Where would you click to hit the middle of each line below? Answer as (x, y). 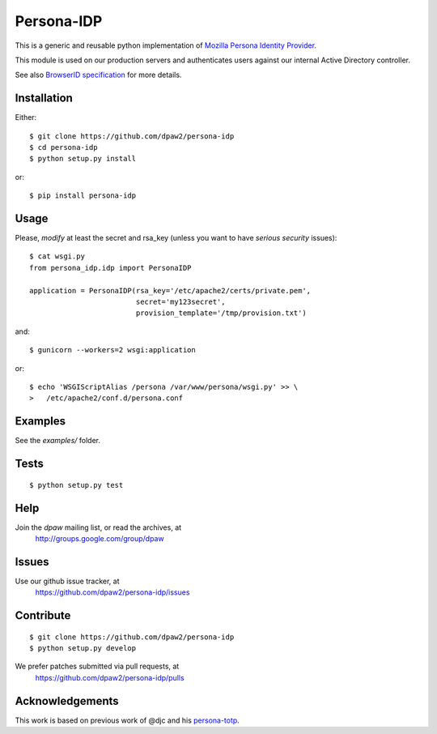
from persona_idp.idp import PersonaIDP (110, 268)
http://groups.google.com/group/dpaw (100, 538)
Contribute (43, 616)
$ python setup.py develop (83, 649)
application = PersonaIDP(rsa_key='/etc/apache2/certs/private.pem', (170, 290)
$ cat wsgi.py (57, 256)
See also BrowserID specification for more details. (98, 75)
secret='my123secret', (180, 302)
